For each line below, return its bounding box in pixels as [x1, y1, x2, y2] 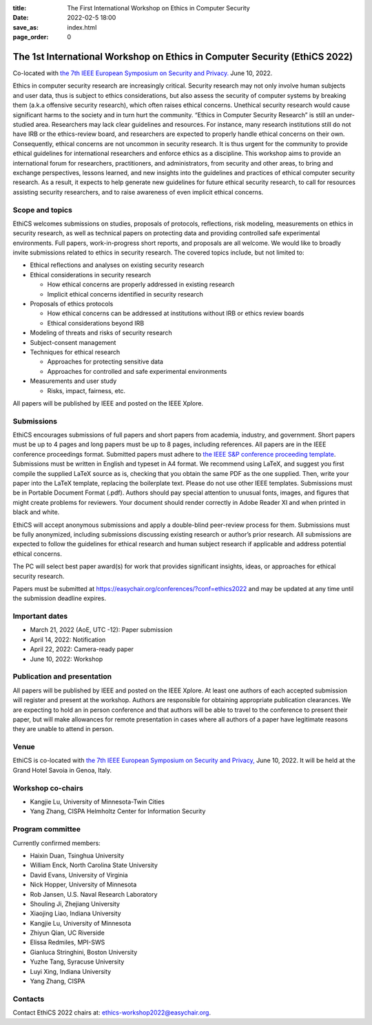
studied [12, 121, 34, 129]
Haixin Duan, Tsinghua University [30, 851, 124, 859]
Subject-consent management [30, 338, 116, 346]
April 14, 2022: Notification [30, 635, 106, 644]
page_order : [12, 33, 49, 41]
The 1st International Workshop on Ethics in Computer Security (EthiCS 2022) [12, 50, 353, 62]
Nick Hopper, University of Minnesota [30, 880, 137, 889]
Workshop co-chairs [12, 783, 84, 793]
